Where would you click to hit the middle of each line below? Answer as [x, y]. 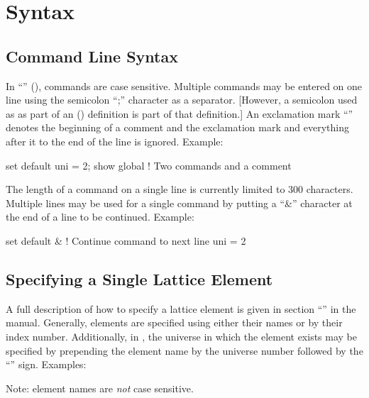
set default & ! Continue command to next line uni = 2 [126, 240]
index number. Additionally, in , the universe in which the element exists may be [181, 336]
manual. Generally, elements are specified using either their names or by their [174, 322]
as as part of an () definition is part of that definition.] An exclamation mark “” [180, 113]
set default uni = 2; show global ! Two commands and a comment [149, 165]
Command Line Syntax [92, 56]
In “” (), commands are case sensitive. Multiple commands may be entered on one [184, 85]
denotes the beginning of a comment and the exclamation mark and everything [177, 127]
